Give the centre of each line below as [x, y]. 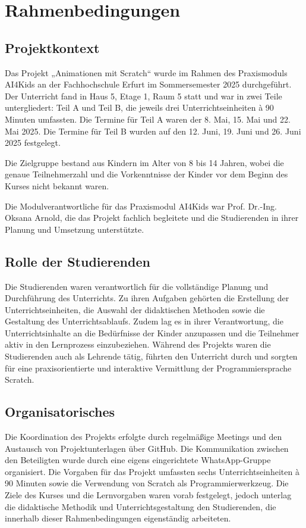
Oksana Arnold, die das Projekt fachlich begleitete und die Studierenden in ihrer [152, 218]
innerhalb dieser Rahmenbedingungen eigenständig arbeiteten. [118, 518]
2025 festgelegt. [33, 143]
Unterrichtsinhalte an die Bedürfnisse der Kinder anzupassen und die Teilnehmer [152, 332]
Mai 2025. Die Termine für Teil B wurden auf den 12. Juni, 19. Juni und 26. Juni [153, 131]
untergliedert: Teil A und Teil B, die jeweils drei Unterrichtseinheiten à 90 [139, 107]
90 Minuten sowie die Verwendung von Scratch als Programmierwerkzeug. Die [147, 483]
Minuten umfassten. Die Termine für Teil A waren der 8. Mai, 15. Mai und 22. [148, 119]
